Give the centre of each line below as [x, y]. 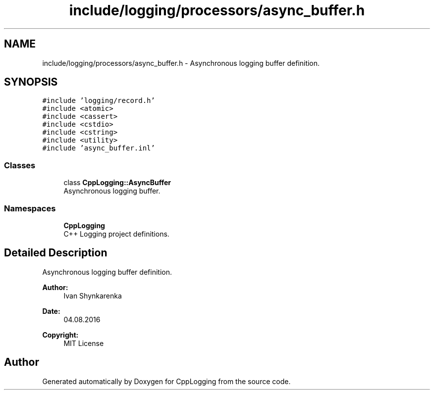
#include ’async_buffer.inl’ [99, 148]
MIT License [84, 343]
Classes [20, 165]
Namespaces [30, 208]
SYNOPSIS [31, 82]
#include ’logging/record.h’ [99, 101]
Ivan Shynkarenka [93, 295]
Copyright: [60, 335]
